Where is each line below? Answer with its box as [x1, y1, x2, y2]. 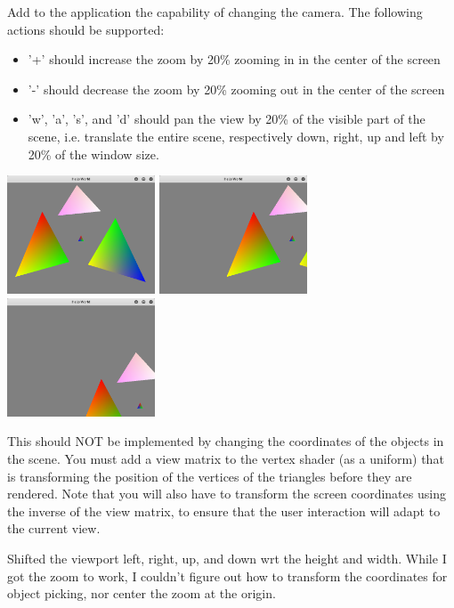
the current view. [7, 519, 101, 538]
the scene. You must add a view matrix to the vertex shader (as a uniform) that [7, 450, 444, 468]
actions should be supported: [7, 20, 165, 38]
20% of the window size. [28, 144, 159, 163]
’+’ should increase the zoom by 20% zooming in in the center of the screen [28, 50, 441, 69]
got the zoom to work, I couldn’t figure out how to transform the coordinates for [7, 566, 448, 585]
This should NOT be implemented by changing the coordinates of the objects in [7, 432, 444, 450]
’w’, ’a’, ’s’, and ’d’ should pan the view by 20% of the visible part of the [28, 109, 426, 128]
